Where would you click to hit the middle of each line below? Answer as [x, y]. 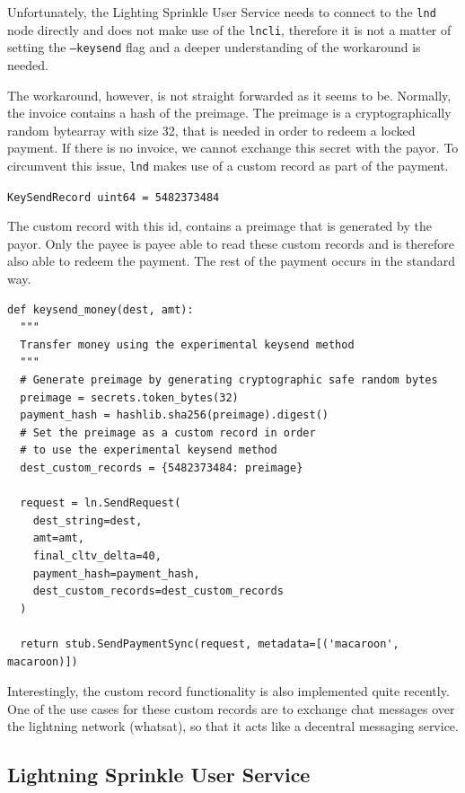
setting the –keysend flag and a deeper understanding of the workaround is [214, 47]
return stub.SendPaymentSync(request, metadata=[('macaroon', [210, 643]
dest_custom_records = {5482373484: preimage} [162, 467]
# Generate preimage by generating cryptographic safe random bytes [229, 380]
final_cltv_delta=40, [97, 555]
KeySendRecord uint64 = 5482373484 [114, 197]
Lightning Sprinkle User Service [159, 775]
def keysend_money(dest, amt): [101, 309]
